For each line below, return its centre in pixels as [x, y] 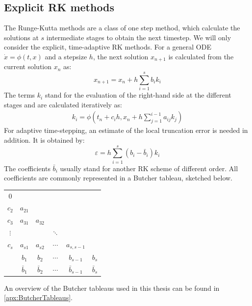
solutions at [21, 37]
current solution [28, 66]
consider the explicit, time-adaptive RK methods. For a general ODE [108, 47]
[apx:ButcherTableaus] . [38, 297]
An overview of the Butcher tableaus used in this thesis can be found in [112, 288]
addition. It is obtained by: [44, 140]
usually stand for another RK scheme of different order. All [149, 168]
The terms [20, 95]
